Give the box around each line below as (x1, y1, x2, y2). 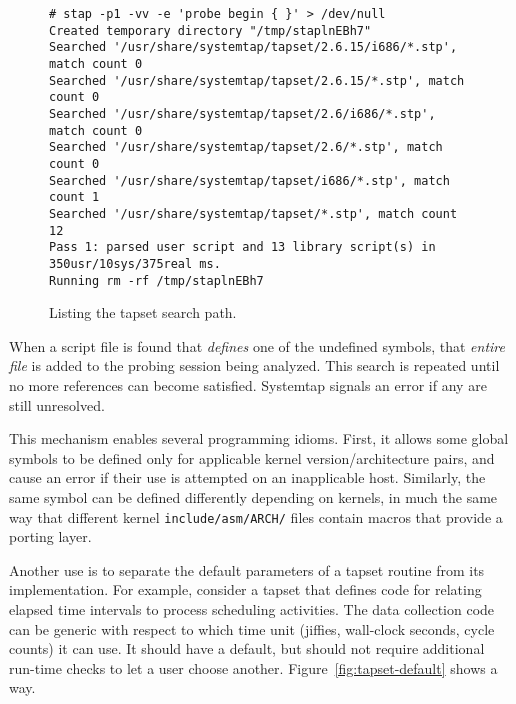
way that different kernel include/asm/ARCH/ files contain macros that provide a (9, 506, 503, 527)
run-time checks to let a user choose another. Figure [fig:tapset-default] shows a (9, 657, 498, 678)
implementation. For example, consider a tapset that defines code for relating (9, 579, 482, 600)
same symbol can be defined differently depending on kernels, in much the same (9, 486, 498, 507)
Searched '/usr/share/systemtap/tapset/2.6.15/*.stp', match (49, 73, 465, 88)
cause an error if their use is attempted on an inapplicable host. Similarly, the (9, 467, 486, 488)
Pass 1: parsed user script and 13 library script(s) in (49, 240, 436, 255)
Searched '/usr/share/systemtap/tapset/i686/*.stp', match (49, 173, 450, 188)
